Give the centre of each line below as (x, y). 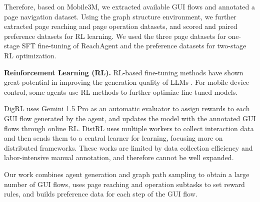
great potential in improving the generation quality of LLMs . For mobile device (127, 82)
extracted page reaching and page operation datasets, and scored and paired (121, 26)
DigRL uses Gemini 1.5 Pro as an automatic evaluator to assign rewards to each (127, 108)
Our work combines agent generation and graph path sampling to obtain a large (127, 174)
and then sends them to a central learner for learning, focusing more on (113, 138)
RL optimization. (30, 55)
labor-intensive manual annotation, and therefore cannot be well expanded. (119, 157)
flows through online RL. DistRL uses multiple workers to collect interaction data (129, 128)
